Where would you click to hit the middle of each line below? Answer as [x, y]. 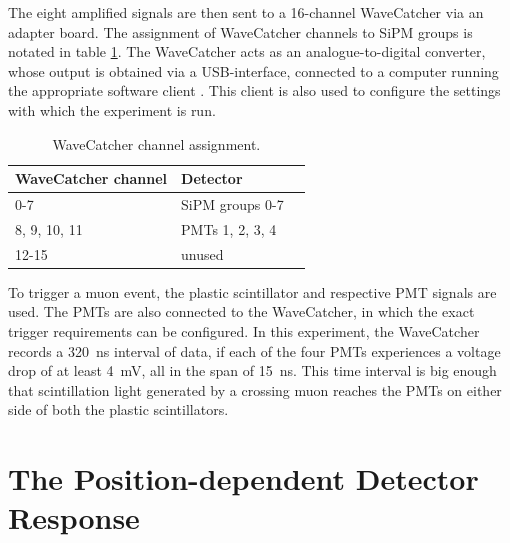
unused [202, 253]
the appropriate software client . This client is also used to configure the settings [254, 90]
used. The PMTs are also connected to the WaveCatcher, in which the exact [241, 311]
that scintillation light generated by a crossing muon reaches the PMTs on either [255, 389]
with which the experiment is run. [112, 109]
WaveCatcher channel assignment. [156, 143]
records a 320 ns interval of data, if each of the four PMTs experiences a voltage [254, 350]
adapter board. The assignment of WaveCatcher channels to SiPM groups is [240, 31]
